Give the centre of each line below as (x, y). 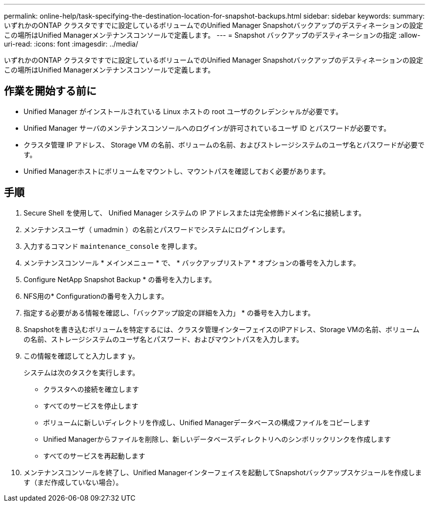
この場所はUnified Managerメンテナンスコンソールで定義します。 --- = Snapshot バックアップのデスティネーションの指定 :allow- (212, 35)
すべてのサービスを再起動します (94, 456)
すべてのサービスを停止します (91, 406)
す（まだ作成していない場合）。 (73, 482)
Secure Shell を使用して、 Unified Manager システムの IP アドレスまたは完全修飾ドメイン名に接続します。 (195, 213)
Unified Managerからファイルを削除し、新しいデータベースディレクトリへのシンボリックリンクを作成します (217, 439)
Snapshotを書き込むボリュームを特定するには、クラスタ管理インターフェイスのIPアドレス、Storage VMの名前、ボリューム (222, 329)
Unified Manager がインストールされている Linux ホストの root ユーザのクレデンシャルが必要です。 (183, 111)
